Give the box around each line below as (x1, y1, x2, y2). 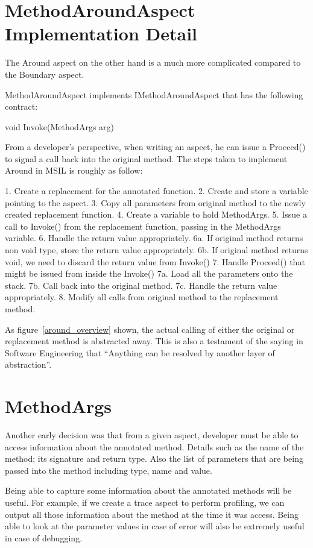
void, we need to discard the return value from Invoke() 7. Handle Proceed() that (5, 255, 305, 268)
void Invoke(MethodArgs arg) (5, 120, 115, 133)
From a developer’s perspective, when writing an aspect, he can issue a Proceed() (5, 140, 306, 153)
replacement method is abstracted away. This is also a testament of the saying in (5, 335, 303, 347)
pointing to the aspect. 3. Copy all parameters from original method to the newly (5, 196, 306, 209)
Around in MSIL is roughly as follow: (5, 164, 143, 177)
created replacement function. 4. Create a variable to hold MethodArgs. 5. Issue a (5, 208, 307, 221)
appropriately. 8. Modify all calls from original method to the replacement (5, 291, 279, 303)
